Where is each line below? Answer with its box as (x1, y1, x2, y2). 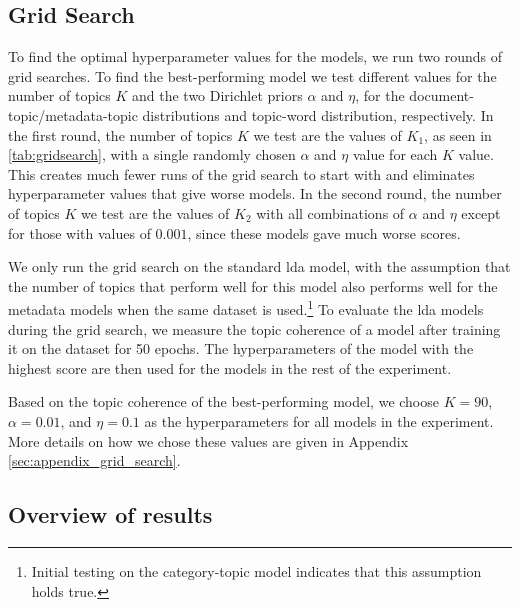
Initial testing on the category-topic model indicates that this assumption (31, 560, 482, 581)
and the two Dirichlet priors (132, 85, 303, 106)
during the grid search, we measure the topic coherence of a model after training (8, 318, 501, 339)
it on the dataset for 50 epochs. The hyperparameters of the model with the (8, 338, 474, 359)
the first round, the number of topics (8, 124, 233, 145)
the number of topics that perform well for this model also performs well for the (8, 275, 498, 296)
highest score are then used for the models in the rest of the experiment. (8, 357, 452, 378)
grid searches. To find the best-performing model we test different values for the (8, 65, 497, 86)
